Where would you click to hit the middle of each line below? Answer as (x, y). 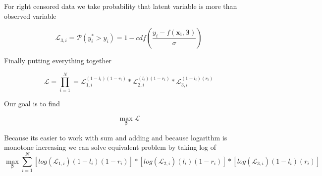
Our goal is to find (32, 103)
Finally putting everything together (58, 61)
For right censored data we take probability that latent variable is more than (121, 6)
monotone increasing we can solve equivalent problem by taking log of (110, 147)
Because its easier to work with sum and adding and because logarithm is (116, 137)
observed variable (30, 16)
